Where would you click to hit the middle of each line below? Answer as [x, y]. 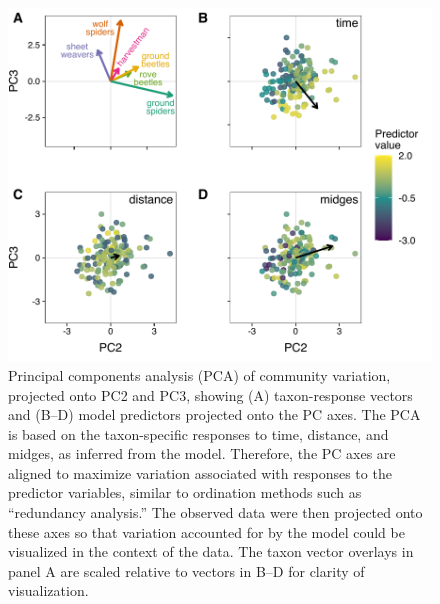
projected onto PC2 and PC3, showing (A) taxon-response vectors [210, 394]
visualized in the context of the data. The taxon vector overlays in [211, 551]
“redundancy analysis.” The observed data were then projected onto [215, 512]
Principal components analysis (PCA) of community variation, [199, 374]
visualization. [48, 590]
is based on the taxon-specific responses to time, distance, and [198, 433]
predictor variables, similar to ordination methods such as [185, 492]
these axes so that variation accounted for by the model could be [206, 531]
